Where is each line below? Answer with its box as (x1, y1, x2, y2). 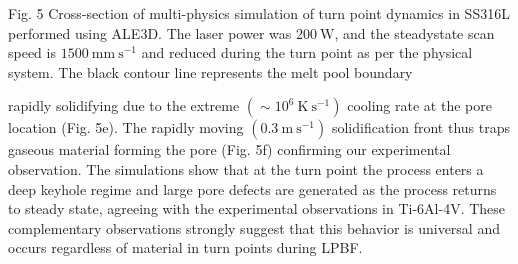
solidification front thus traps (331, 117, 511, 138)
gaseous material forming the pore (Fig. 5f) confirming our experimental (8, 139, 451, 160)
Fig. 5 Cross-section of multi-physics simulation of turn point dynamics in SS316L (8, 3, 510, 23)
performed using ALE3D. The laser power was (8, 22, 292, 43)
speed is (8, 42, 56, 63)
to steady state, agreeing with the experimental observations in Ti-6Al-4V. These (8, 198, 506, 219)
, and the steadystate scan (334, 22, 495, 43)
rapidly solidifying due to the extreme (8, 95, 240, 116)
